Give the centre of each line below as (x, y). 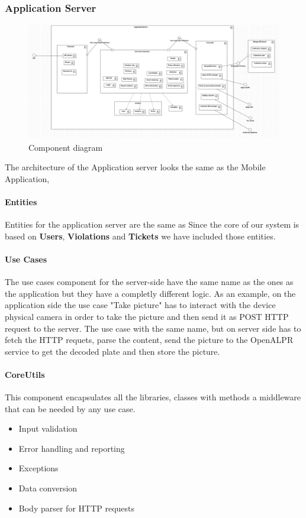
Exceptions (38, 468)
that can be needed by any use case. (70, 408)
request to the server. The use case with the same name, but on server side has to (153, 328)
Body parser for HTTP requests (77, 508)
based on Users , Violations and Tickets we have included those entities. (140, 236)
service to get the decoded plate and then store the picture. (112, 351)
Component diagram (66, 147)
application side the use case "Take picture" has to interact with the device (140, 305)
